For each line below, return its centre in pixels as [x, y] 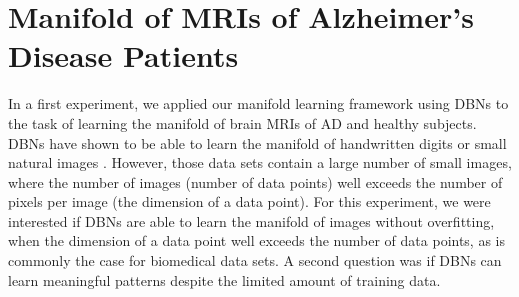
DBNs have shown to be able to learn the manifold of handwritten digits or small [257, 142]
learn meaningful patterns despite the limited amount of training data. [224, 279]
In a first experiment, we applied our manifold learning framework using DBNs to [258, 103]
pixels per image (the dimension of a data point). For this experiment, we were [249, 201]
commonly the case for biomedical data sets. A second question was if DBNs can [255, 260]
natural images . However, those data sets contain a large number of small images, [260, 162]
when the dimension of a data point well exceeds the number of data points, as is [257, 240]
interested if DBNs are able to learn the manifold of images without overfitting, [251, 220]
